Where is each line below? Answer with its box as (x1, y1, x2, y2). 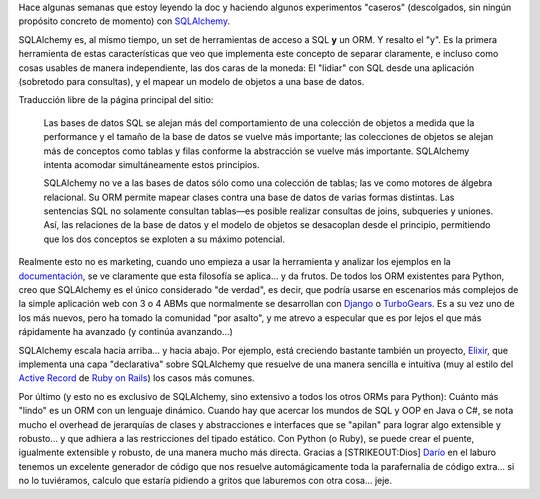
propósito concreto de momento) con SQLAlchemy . (18, 15, 230, 27)
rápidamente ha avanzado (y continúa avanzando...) (18, 326, 234, 338)
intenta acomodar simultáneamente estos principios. (43, 158, 260, 170)
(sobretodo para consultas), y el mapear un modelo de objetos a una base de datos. (18, 75, 365, 87)
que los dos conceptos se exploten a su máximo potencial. (43, 233, 285, 245)
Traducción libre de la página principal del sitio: (18, 94, 214, 106)
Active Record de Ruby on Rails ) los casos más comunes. (18, 372, 255, 384)
